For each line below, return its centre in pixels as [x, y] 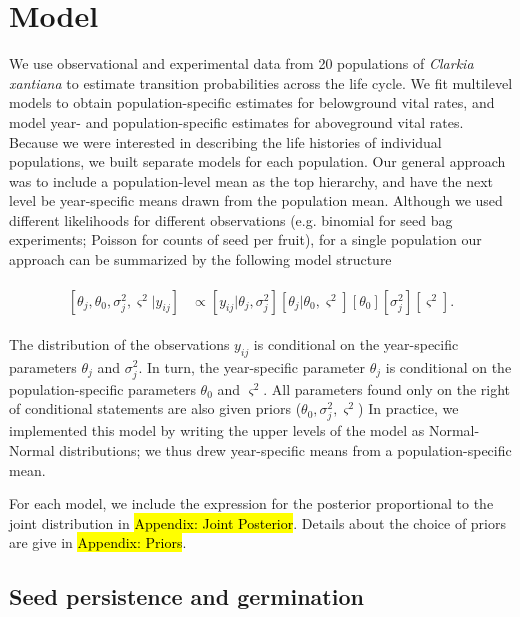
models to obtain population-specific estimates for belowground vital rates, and [252, 102]
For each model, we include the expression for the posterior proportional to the [251, 503]
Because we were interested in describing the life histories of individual [225, 141]
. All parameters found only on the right [387, 388]
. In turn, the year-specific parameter [252, 366]
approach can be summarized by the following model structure [200, 259]
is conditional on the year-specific [356, 343]
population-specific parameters [102, 388]
